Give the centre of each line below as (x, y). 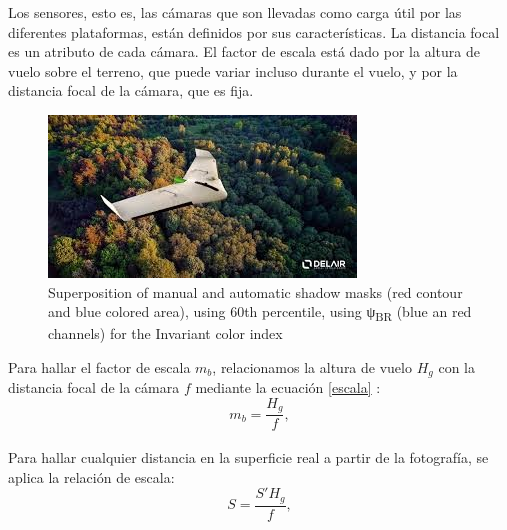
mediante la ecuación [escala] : (288, 387)
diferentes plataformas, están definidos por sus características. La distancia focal (254, 31)
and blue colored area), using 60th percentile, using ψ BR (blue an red (260, 312)
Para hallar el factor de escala (99, 366)
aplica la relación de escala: (91, 476)
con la (456, 366)
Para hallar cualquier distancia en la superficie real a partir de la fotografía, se (248, 457)
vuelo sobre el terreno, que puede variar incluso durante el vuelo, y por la (233, 70)
